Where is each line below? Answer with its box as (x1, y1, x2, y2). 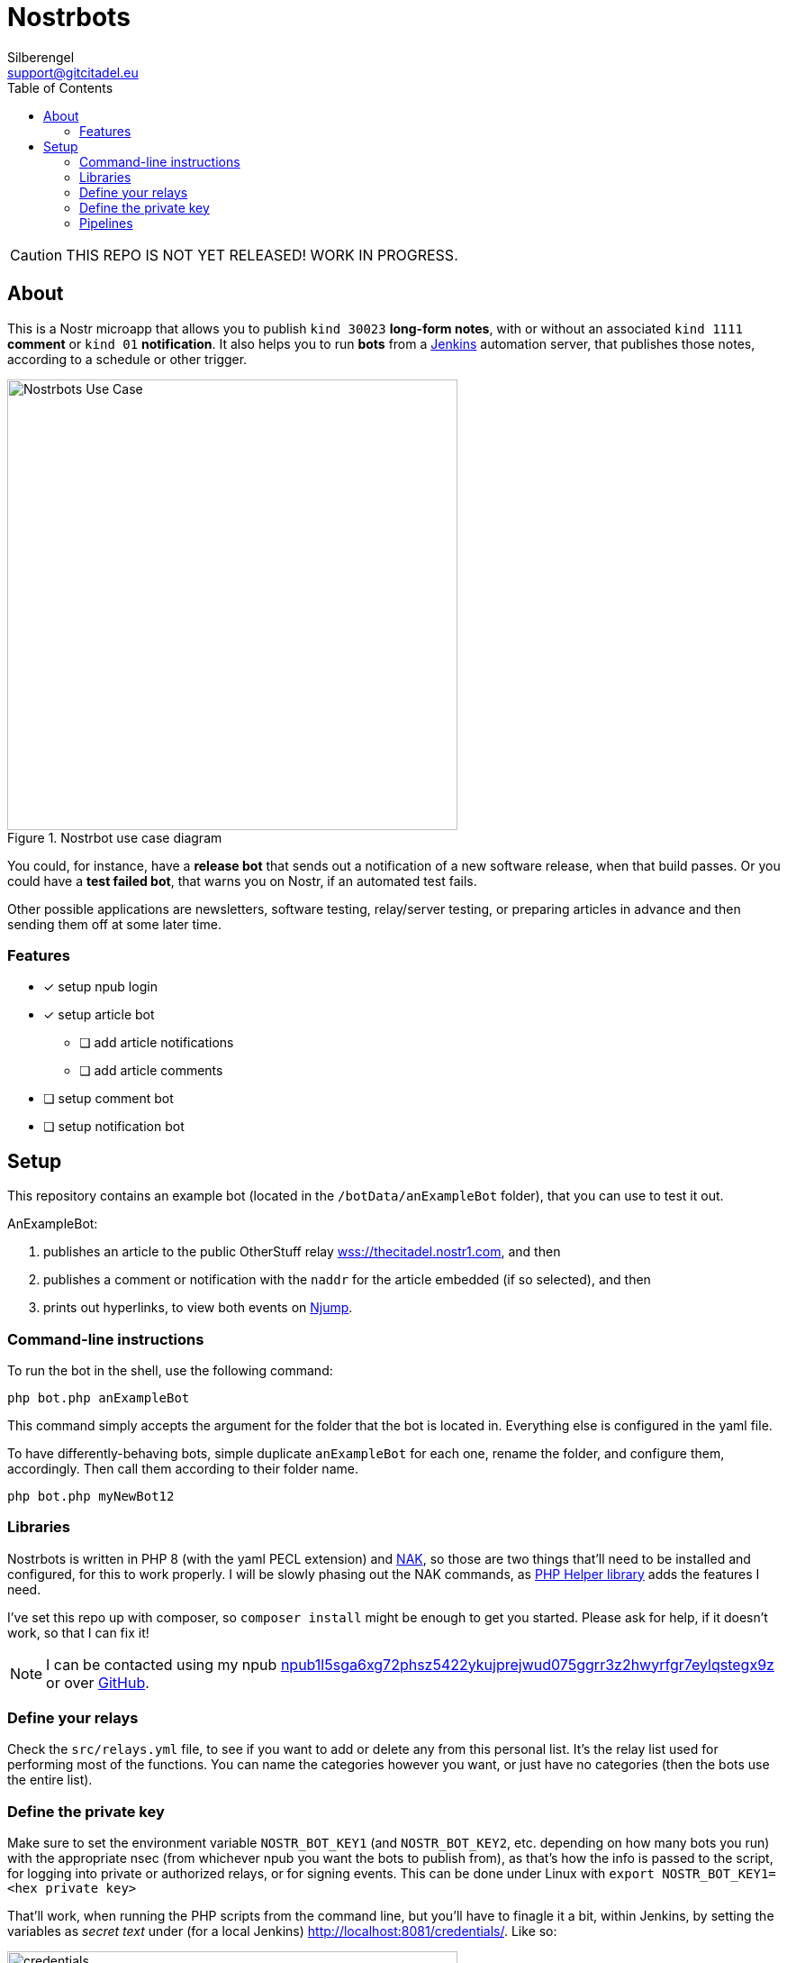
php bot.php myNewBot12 (7, 1488, 175, 1503)
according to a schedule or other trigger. (7, 351, 248, 367)
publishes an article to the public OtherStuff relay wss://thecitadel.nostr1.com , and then (43, 1244, 561, 1260)
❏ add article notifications (79, 1035, 234, 1051)
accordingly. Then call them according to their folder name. (7, 1460, 358, 1476)
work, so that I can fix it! (7, 1624, 149, 1640)
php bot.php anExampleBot (7, 1390, 190, 1405)
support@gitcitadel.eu (7, 64, 139, 80)
